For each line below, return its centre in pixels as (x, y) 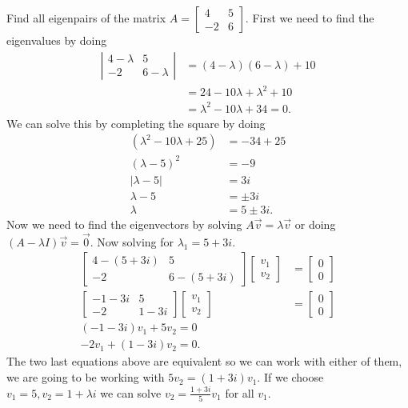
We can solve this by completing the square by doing (136, 123)
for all (240, 392)
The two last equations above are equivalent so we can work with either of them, (204, 361)
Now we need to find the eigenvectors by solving (124, 224)
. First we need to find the (310, 18)
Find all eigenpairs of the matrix (86, 18)
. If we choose (290, 377)
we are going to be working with (86, 377)
